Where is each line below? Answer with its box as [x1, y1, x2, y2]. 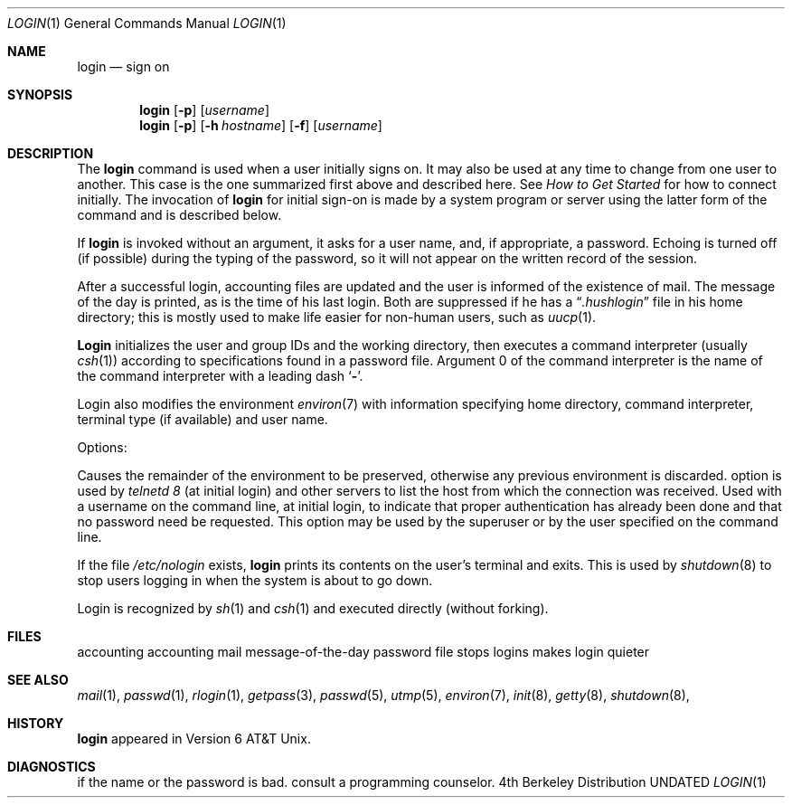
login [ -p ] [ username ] [139, 102, 270, 118]
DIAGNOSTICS [7, 759, 96, 774]
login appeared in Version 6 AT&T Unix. [77, 731, 311, 746]
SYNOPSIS [7, 87, 73, 102]
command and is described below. [77, 207, 282, 223]
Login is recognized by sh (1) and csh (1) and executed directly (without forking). [77, 601, 549, 616]
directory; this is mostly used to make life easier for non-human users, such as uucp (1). [77, 309, 597, 325]
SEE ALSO [7, 672, 69, 687]
